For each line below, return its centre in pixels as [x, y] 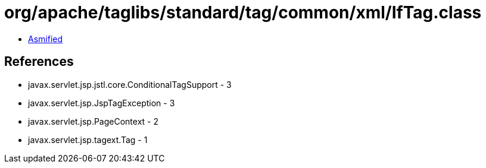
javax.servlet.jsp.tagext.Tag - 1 [88, 140]
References [39, 62]
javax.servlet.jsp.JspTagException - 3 [102, 103]
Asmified [46, 39]
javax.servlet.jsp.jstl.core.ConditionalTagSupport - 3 [130, 84]
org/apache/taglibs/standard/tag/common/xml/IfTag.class [243, 12]
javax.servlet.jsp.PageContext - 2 [93, 121]
